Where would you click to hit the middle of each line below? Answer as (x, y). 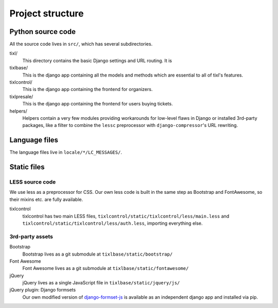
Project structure (47, 13)
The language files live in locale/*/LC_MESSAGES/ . (66, 152)
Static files (27, 167)
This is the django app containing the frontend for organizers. (88, 89)
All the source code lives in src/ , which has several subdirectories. (81, 44)
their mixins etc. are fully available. (46, 199)
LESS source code (33, 182)
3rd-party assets (31, 237)
